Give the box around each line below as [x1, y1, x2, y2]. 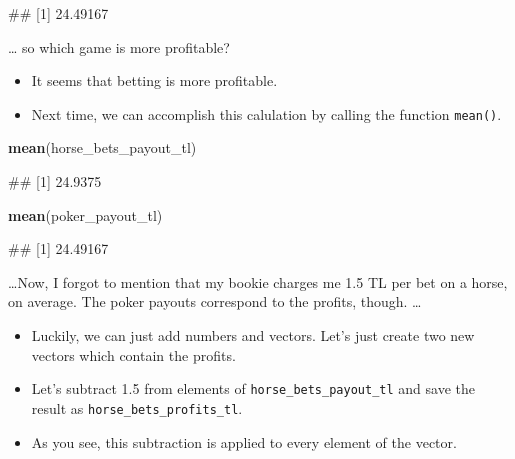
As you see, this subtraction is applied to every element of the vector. [31, 431, 457, 452]
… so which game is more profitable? [8, 36, 230, 57]
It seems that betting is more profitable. [31, 70, 278, 91]
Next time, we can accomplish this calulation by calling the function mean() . [31, 103, 502, 124]
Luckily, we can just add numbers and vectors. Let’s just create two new [31, 325, 475, 345]
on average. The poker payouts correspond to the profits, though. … [8, 291, 422, 312]
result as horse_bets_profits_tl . [31, 397, 243, 418]
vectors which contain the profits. [31, 344, 236, 365]
